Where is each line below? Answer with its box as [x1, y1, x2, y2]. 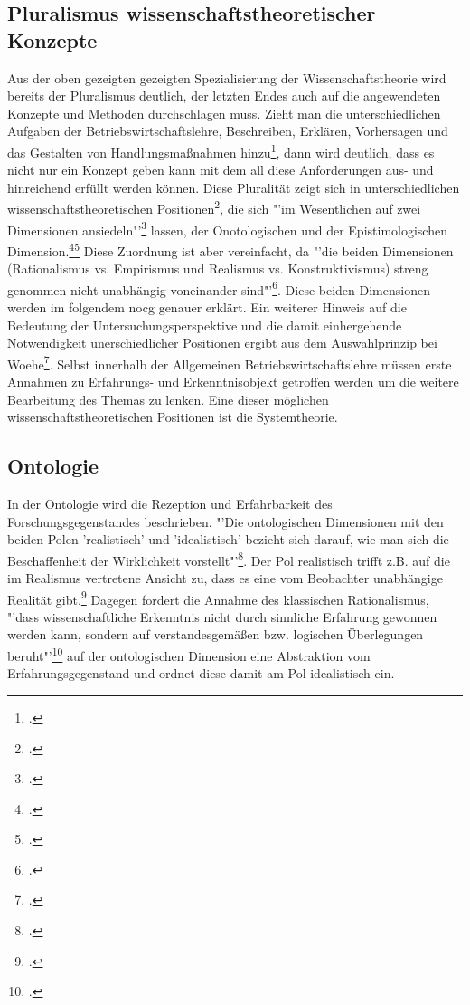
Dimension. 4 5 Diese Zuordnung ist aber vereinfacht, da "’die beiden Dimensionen [7, 238, 454, 260]
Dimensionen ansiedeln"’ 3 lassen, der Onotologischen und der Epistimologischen [7, 217, 447, 239]
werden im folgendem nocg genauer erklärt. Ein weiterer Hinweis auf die [7, 298, 407, 316]
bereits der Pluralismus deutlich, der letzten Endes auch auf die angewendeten [7, 86, 441, 105]
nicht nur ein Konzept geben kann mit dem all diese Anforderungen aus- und [7, 160, 434, 179]
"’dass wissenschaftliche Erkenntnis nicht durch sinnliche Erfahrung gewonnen [7, 607, 437, 626]
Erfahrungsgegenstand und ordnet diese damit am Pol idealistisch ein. [7, 664, 395, 683]
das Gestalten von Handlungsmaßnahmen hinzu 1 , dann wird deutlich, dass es [7, 139, 435, 161]
